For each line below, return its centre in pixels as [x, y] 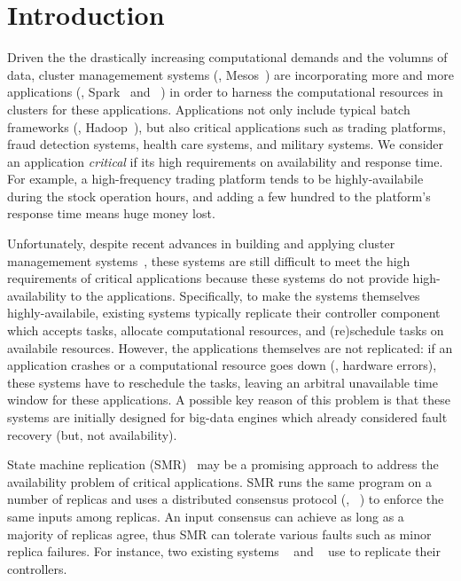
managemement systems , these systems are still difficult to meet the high [209, 260]
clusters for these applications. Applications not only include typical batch [209, 109]
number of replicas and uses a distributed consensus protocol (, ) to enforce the [226, 499]
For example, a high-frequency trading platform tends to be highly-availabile [215, 179]
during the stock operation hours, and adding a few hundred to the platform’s [219, 196]
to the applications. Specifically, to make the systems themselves [245, 295]
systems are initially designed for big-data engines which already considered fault [227, 417]
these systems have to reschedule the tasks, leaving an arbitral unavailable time [223, 382]
